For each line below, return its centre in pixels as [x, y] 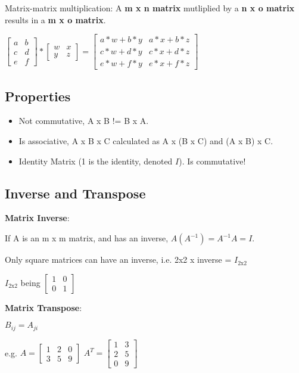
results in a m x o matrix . [55, 19]
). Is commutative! [212, 161]
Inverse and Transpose [75, 193]
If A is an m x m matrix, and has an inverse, [87, 238]
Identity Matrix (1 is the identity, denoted [96, 161]
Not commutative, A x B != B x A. [84, 121]
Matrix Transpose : [43, 307]
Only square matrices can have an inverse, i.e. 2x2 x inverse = [118, 259]
